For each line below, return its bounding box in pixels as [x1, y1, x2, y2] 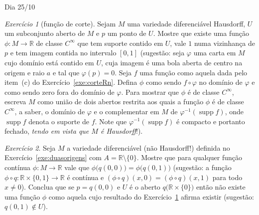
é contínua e [67, 172, 104, 182]
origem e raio [4, 67, 45, 77]
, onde [225, 106, 244, 116]
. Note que [95, 116, 127, 126]
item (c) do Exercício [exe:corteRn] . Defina [4, 77, 137, 87]
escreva [4, 96, 26, 107]
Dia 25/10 [4, 1, 35, 11]
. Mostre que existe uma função [153, 28, 249, 38]
